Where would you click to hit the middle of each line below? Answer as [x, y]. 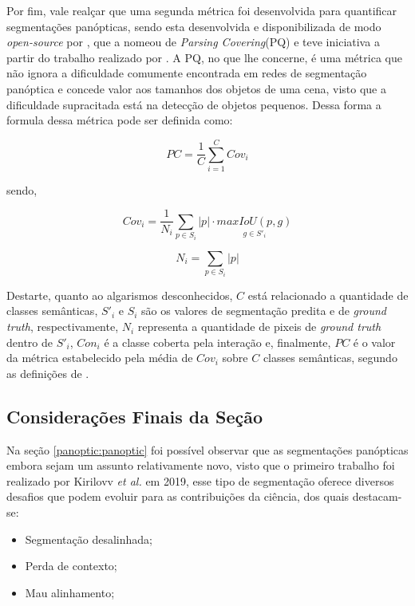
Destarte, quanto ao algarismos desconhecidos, [120, 295]
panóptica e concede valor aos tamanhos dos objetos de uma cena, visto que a [196, 88]
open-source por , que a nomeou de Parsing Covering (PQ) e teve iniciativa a [193, 42]
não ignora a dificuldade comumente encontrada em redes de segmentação [187, 73]
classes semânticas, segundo [330, 358]
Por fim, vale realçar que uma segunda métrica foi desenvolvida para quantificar [202, 10]
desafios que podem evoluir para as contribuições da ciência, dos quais [178, 496]
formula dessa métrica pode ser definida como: [120, 120]
